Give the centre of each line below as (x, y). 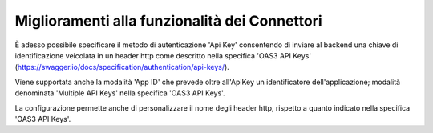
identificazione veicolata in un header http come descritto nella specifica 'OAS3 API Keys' (163, 55)
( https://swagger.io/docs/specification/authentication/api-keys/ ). (122, 67)
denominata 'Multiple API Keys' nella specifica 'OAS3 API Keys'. (120, 93)
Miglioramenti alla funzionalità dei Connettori (168, 21)
